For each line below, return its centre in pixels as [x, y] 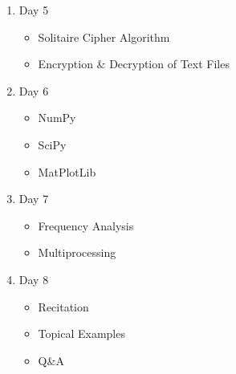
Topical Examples [81, 333]
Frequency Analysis [86, 225]
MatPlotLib [67, 171]
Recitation [63, 306]
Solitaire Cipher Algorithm [104, 37]
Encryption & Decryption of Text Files [134, 64]
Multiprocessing [77, 252]
